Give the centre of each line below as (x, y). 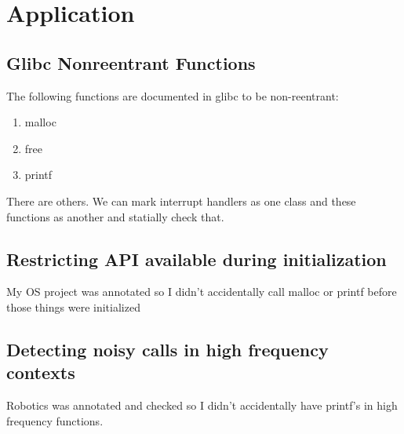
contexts (41, 372)
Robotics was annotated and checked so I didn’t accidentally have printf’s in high (202, 405)
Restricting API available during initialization (197, 259)
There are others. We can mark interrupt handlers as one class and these (181, 201)
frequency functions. (55, 420)
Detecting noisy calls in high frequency (167, 349)
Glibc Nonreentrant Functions (131, 62)
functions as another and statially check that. (115, 216)
